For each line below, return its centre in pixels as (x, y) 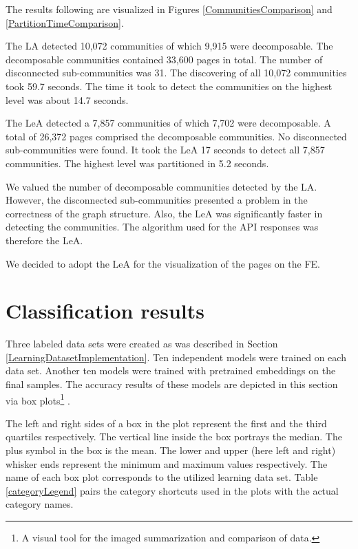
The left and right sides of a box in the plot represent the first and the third (166, 423)
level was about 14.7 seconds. (67, 99)
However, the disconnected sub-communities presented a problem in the (157, 200)
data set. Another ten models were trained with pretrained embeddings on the (171, 370)
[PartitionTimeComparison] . (65, 22)
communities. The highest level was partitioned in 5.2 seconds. (137, 163)
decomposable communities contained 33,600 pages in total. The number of (164, 59)
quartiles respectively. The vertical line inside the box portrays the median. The (174, 437)
